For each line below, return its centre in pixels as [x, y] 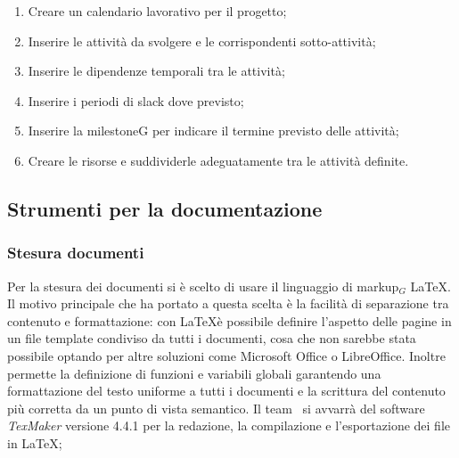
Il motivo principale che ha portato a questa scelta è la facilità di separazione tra [228, 303]
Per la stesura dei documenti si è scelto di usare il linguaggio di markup [203, 286]
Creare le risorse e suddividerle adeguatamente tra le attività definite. [218, 160]
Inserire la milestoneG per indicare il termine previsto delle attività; [213, 131]
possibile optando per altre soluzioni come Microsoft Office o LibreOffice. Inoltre [226, 355]
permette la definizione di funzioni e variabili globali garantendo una [194, 373]
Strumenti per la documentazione [165, 208]
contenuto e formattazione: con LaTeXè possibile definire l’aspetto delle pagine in [229, 320]
